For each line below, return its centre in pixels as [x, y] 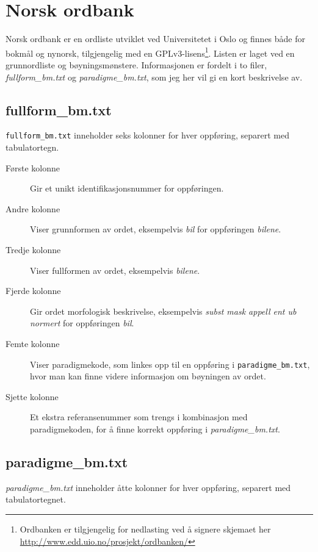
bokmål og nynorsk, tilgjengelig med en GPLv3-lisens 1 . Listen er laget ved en [150, 52]
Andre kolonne [33, 208]
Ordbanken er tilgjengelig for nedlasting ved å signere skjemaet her [145, 529]
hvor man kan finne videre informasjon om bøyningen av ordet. [148, 376]
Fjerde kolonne [33, 291]
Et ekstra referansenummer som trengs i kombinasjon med [139, 417]
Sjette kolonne [32, 396]
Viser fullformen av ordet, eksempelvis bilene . [115, 270]
